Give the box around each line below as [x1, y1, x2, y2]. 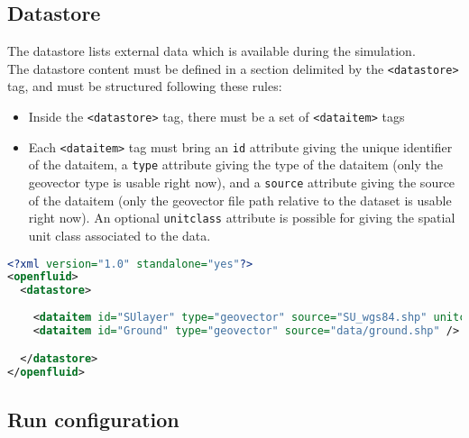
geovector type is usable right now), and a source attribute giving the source [28, 173, 455, 192]
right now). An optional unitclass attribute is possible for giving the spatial [28, 208, 455, 227]
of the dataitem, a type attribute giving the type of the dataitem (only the [28, 155, 443, 174]
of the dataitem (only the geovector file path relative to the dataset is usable [28, 190, 452, 209]
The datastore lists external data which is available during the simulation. [7, 41, 416, 60]
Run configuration [7, 405, 179, 433]
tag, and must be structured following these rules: [7, 77, 282, 96]
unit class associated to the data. [28, 225, 211, 244]
